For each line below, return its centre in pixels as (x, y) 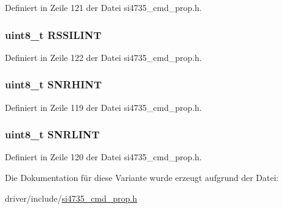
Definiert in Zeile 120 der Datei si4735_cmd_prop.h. (103, 157)
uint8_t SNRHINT (54, 84)
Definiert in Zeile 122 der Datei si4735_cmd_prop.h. (103, 57)
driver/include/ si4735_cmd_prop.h (71, 198)
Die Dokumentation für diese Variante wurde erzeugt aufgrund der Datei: (142, 178)
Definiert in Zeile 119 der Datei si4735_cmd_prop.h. (103, 107)
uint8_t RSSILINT (53, 34)
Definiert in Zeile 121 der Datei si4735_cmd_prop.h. (103, 7)
